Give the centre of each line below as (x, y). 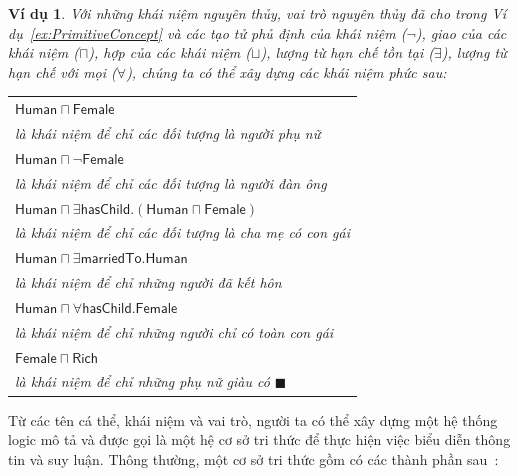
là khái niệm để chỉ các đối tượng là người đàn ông (171, 182)
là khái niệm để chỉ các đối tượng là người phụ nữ (168, 132)
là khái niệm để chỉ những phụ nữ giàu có (142, 381)
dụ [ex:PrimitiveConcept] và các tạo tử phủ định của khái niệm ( (207, 32)
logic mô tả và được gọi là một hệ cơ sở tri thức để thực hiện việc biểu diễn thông (259, 439)
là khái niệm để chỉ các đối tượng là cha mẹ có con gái (182, 232)
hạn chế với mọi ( (62, 71)
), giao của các (461, 32)
